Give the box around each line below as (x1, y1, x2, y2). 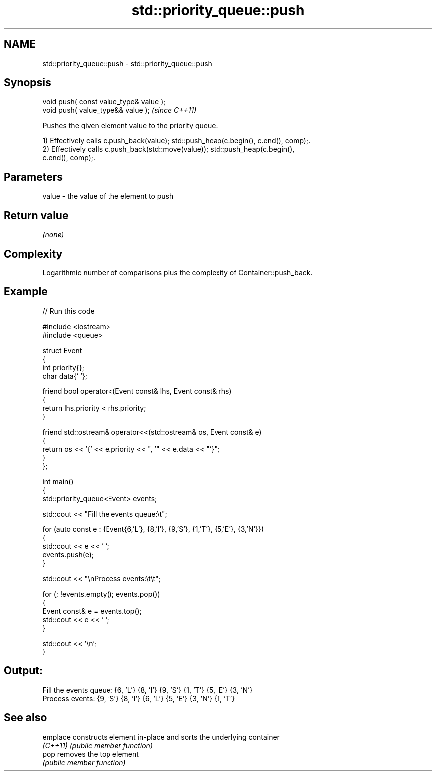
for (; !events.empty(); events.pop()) (42, 589, 160, 598)
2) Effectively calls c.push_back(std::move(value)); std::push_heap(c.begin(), (42, 145, 295, 154)
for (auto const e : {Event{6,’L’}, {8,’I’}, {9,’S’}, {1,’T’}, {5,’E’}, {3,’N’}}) (42, 524, 264, 533)
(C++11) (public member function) (42, 741, 153, 750)
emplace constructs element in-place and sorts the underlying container (42, 732, 280, 741)
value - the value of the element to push (42, 192, 174, 201)
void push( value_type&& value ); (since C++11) (42, 106, 197, 115)
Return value (4, 209, 69, 222)
